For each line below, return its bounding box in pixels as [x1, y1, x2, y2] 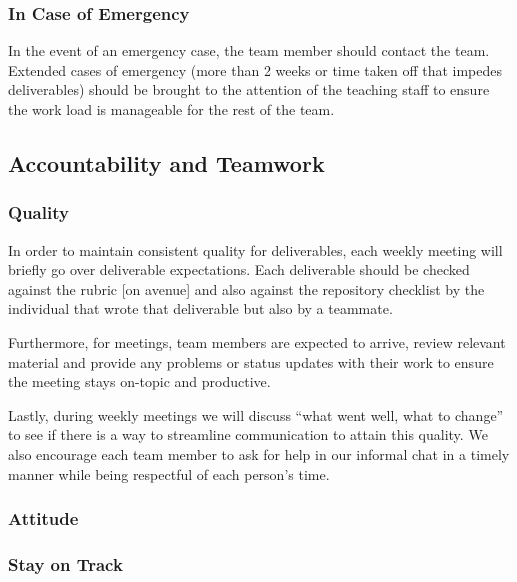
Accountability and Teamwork [8, 147, 325, 178]
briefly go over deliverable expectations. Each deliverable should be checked [8, 259, 470, 280]
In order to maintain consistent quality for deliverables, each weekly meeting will [8, 239, 503, 260]
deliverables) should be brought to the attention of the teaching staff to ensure [8, 79, 490, 100]
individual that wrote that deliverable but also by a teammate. [8, 298, 393, 319]
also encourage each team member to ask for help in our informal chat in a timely [8, 443, 510, 464]
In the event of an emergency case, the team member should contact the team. [8, 40, 490, 61]
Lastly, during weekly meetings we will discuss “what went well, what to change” [8, 404, 504, 425]
